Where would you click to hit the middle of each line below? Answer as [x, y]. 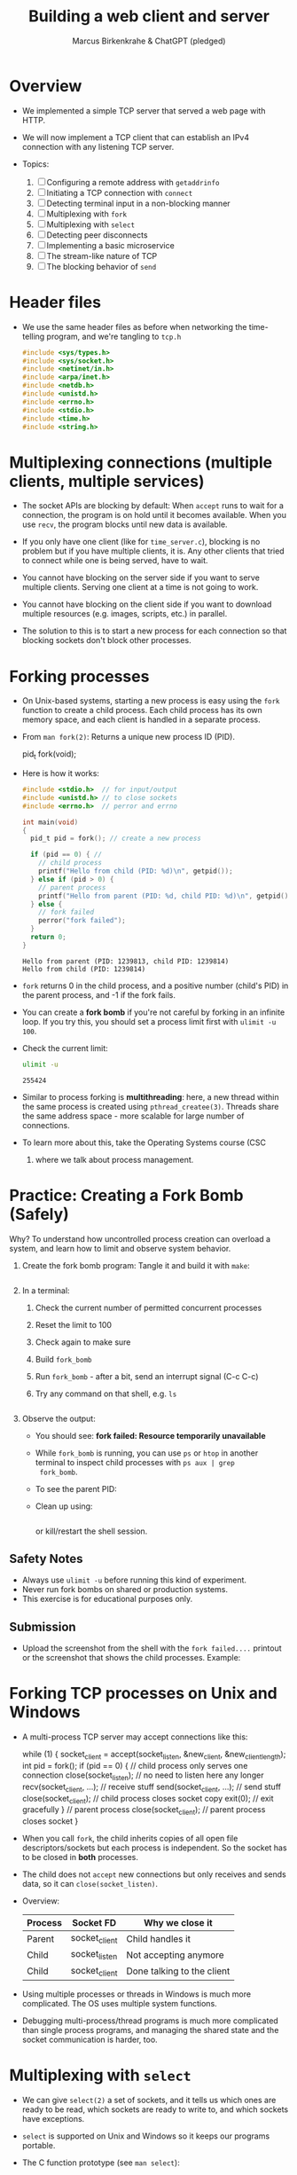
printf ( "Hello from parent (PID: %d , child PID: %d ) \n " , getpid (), [165, 896]
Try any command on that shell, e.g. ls [106, 1394]
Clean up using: [64, 1506]
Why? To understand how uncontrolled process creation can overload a [140, 1238]
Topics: [35, 164]
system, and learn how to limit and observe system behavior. [120, 1248]
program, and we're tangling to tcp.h [114, 336]
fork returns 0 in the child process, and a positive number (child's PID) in [155, 985]
